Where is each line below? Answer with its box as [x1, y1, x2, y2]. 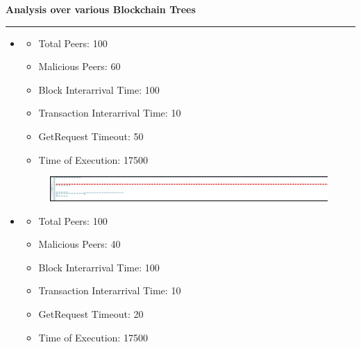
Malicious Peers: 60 [38, 59, 121, 74]
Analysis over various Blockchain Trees [6, 2, 196, 16]
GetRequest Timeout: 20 [38, 307, 144, 321]
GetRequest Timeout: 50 [38, 128, 144, 143]
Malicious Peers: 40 [38, 237, 121, 251]
